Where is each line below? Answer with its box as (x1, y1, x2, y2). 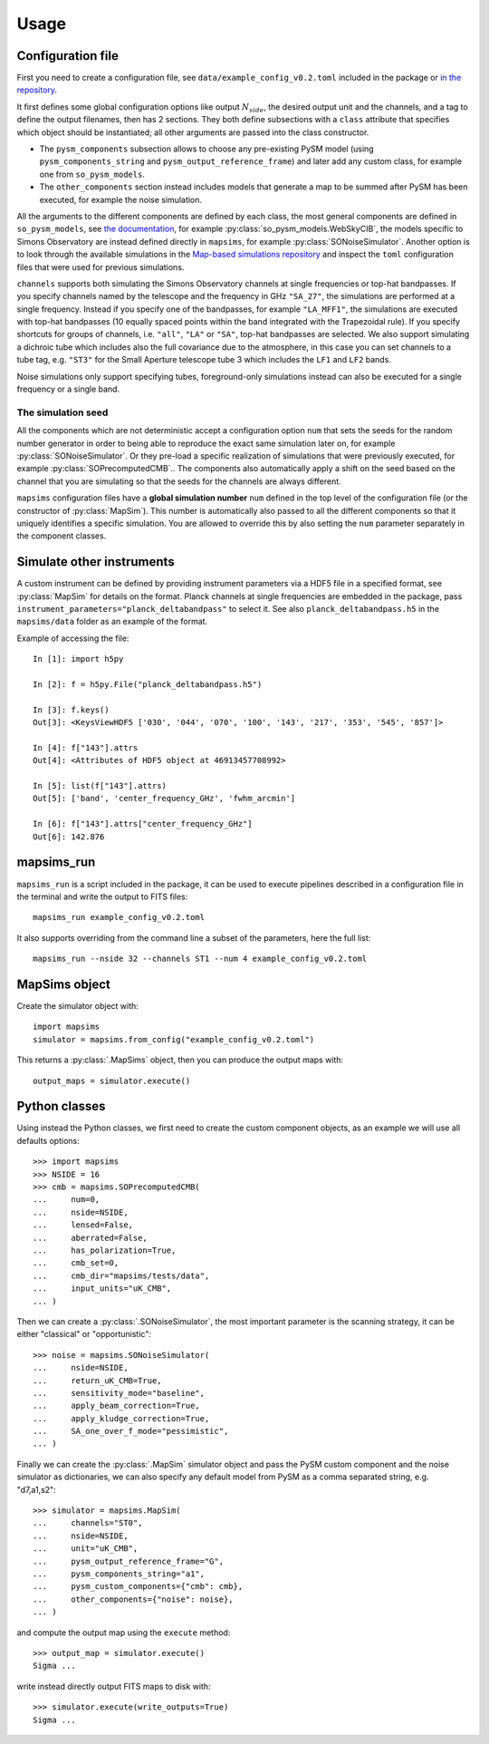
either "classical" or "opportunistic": (16, 1329, 151, 1340)
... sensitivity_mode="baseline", (33, 1388, 206, 1398)
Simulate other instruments (16, 554, 176, 570)
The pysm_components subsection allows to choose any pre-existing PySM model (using (39, 143, 375, 154)
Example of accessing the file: (16, 633, 129, 644)
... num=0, (33, 1195, 101, 1205)
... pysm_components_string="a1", (33, 1568, 206, 1579)
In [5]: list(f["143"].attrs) (33, 780, 168, 791)
